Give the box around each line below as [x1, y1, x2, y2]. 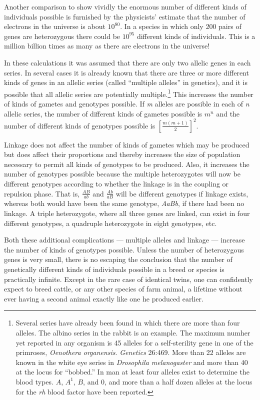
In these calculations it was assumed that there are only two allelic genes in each [4, 57, 251, 67]
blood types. [15, 376, 53, 386]
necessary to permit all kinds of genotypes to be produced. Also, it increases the [4, 158, 249, 169]
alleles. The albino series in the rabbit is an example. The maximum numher [15, 327, 250, 338]
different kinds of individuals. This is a [136, 30, 255, 41]
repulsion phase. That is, [4, 188, 80, 198]
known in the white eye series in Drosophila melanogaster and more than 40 [15, 356, 248, 367]
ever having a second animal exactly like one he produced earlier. [4, 293, 203, 303]
